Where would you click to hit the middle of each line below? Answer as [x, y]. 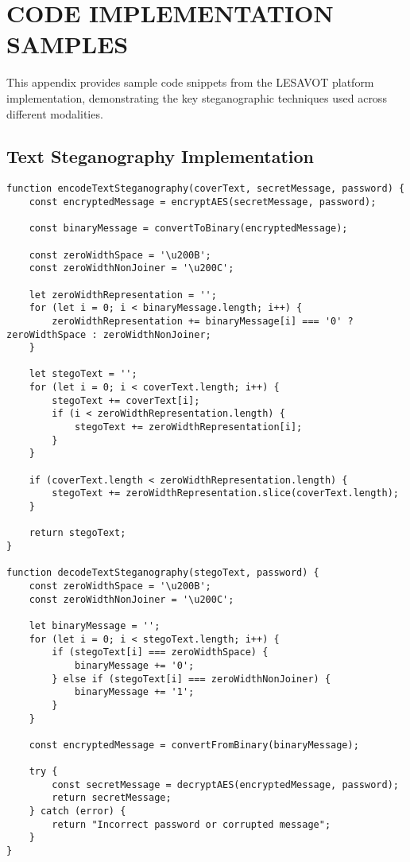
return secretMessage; [112, 798]
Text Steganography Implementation [161, 156]
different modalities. [55, 113]
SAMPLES [68, 44]
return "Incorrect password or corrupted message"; [191, 824]
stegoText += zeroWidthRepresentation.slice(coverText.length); [225, 493]
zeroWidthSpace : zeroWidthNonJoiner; [109, 334]
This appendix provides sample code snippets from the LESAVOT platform [190, 82]
